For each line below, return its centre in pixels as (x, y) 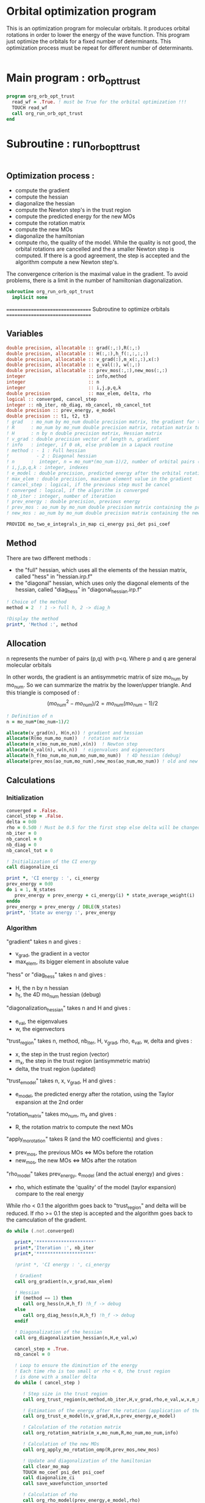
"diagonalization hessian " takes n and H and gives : (69, 1008)
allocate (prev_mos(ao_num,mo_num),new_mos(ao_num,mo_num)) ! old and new (102, 761)
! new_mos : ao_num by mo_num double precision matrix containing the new (103, 513)
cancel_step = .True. (42, 1349)
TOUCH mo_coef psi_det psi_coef (63, 1472)
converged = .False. (33, 810)
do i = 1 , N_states (31, 890)
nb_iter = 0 (21, 834)
